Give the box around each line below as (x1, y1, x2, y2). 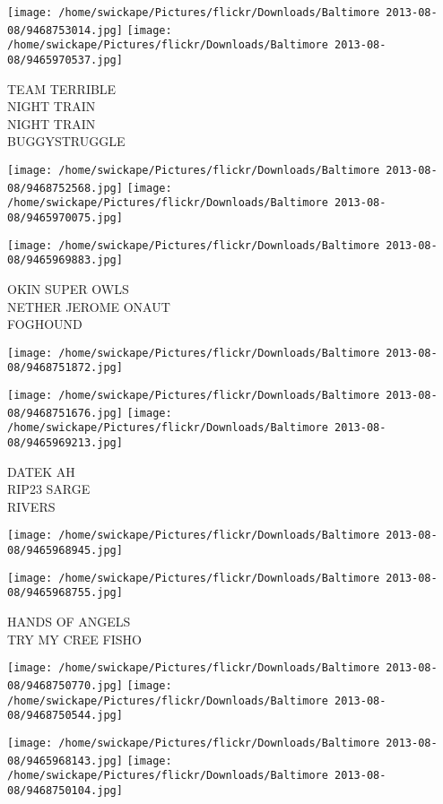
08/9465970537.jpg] (7, 53, 123, 66)
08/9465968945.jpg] (7, 544, 123, 558)
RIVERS (7, 497, 56, 515)
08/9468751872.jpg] (7, 361, 123, 375)
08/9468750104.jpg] (7, 783, 123, 797)
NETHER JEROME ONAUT (7, 297, 170, 316)
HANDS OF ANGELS (7, 612, 131, 631)
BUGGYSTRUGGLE (7, 132, 126, 151)
